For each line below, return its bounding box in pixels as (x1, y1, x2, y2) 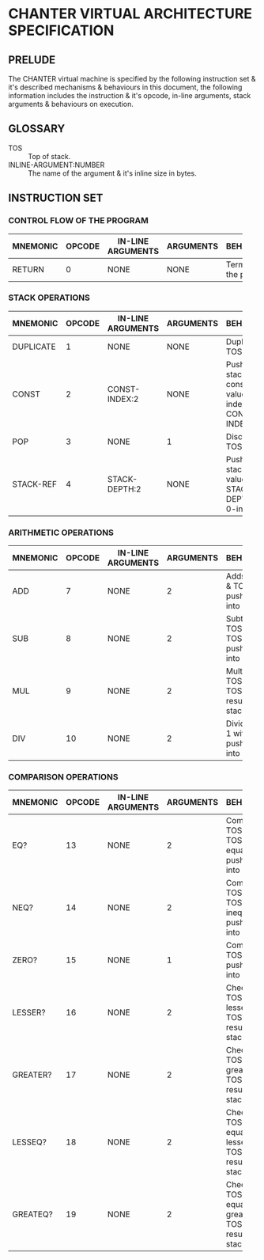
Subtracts (225, 613, 262, 624)
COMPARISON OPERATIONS (8, 772, 119, 783)
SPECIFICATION (8, 21, 115, 40)
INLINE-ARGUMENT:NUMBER (8, 160, 105, 169)
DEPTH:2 (107, 484, 141, 495)
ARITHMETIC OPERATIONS (8, 527, 115, 538)
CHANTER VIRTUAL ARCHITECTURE (8, 5, 253, 23)
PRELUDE (8, 53, 56, 66)
